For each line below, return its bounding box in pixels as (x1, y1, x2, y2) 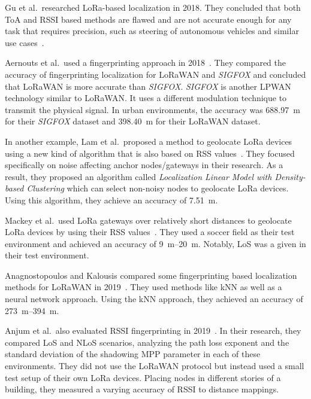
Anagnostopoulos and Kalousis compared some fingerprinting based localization (5, 269, 297, 281)
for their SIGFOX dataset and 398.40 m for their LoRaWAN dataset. (5, 115, 261, 127)
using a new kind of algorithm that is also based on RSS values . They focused (5, 147, 295, 159)
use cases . (5, 36, 44, 48)
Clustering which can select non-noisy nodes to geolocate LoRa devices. (26, 182, 289, 194)
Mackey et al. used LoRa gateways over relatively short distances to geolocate (5, 214, 292, 226)
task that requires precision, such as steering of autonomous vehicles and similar (5, 25, 299, 37)
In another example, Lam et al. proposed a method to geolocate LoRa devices (5, 135, 292, 147)
